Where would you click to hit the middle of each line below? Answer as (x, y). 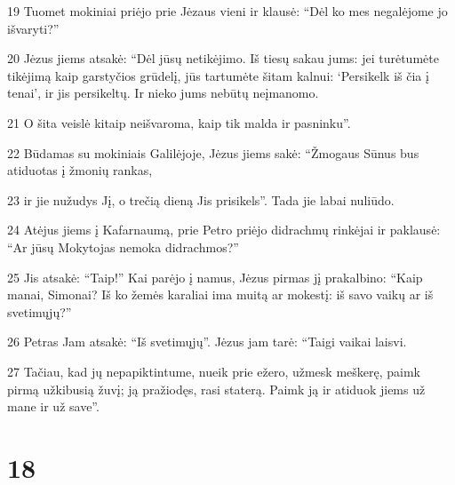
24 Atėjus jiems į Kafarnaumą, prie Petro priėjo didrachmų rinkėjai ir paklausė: (224, 230)
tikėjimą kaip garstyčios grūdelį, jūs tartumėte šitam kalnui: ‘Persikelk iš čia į (218, 75)
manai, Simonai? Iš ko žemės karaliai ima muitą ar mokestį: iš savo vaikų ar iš (220, 294)
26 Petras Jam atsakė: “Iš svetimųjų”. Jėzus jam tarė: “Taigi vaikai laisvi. (207, 342)
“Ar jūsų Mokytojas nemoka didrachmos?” (123, 246)
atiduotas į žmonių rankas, (80, 170)
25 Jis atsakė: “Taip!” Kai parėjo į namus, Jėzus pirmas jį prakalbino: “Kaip (215, 277)
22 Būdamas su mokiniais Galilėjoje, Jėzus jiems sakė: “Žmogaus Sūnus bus (213, 152)
